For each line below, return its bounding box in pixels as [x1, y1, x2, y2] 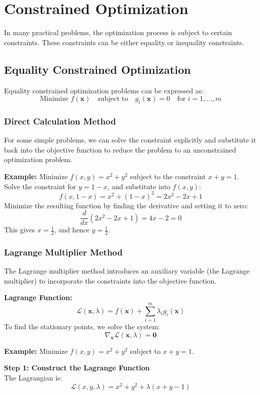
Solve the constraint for [4, 181, 76, 191]
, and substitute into [107, 181, 170, 191]
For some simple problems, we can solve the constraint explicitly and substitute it [4, 135, 256, 145]
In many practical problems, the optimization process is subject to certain [4, 27, 232, 38]
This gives [4, 224, 35, 235]
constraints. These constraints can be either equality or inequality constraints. [4, 37, 244, 47]
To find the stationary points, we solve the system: [4, 321, 160, 332]
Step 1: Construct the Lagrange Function [4, 362, 150, 373]
